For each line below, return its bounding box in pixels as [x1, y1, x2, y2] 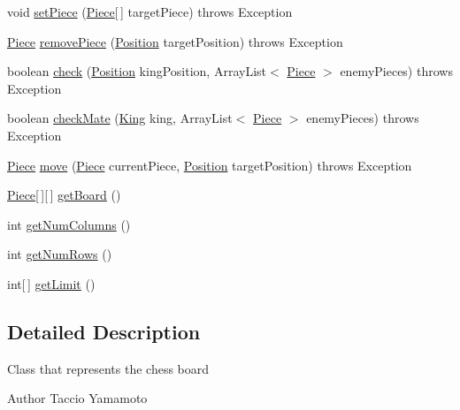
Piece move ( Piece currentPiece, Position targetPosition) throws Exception [7, 156, 412, 174]
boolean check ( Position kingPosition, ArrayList [7, 62, 266, 80]
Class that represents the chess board [7, 359, 210, 377]
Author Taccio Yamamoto [7, 389, 148, 407]
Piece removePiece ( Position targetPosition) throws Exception [7, 32, 343, 50]
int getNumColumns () [7, 215, 131, 233]
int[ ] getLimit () [7, 274, 96, 292]
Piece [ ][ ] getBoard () [7, 186, 121, 204]
